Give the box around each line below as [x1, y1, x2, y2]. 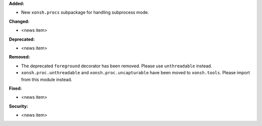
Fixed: [9, 85, 22, 91]
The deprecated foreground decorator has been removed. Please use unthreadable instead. [21, 63, 213, 69]
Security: [9, 103, 29, 109]
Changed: [9, 18, 30, 24]
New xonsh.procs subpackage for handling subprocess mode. [21, 10, 149, 16]
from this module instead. [21, 77, 72, 82]
